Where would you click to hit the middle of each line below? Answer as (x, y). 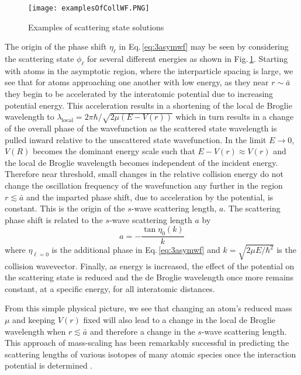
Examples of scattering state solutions (96, 27)
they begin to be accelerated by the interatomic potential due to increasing (139, 94)
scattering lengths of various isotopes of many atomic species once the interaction (150, 354)
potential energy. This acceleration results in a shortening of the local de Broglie (148, 105)
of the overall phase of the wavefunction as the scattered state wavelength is (141, 128)
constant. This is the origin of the (65, 208)
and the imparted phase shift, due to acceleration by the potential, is (150, 197)
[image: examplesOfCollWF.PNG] (89, 8)
